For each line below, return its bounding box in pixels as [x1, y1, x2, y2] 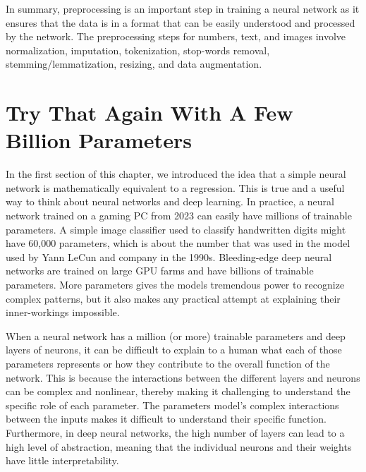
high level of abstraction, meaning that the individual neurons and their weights [6, 439, 352, 454]
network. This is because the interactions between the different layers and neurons [6, 370, 360, 385]
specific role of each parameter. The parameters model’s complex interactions [6, 397, 339, 412]
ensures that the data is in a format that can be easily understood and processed [6, 15, 355, 30]
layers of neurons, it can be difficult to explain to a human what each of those [6, 342, 342, 357]
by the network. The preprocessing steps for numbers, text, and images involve [6, 29, 346, 44]
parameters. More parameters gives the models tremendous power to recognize [6, 277, 345, 292]
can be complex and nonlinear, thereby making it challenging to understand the [6, 384, 350, 399]
